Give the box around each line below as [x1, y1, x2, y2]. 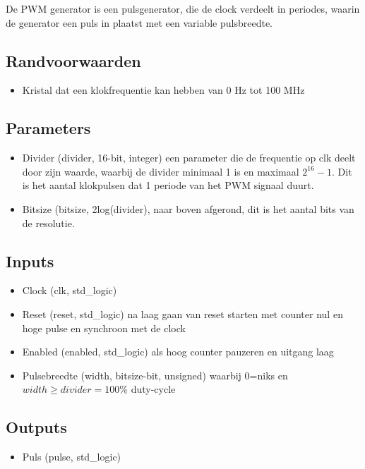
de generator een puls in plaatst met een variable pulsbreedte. [6, 15, 273, 30]
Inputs [6, 250, 54, 272]
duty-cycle [131, 382, 176, 396]
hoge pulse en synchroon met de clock [22, 320, 186, 335]
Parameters [6, 117, 91, 139]
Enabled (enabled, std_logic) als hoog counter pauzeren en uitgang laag [22, 344, 334, 359]
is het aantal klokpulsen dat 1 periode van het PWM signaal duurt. [22, 178, 314, 193]
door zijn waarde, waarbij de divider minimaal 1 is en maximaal [22, 164, 299, 178]
